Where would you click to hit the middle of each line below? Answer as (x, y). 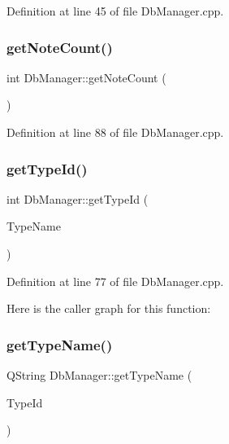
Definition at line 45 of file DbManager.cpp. (115, 11)
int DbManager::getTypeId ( (78, 198)
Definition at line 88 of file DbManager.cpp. (115, 132)
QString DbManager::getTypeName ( (99, 375)
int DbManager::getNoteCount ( (86, 77)
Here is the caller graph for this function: (109, 308)
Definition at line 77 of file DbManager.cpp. (115, 281)
